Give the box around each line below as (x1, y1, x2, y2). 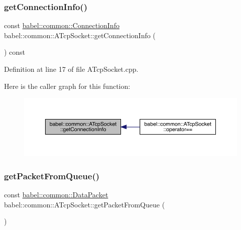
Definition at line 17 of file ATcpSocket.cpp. (4, 64, 139, 74)
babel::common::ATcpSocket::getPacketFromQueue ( (4, 199, 165, 209)
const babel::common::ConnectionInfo (4, 20, 119, 31)
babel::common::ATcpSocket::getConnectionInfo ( (4, 30, 156, 40)
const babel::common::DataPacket (4, 189, 108, 199)
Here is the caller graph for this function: (4, 80, 131, 91)
